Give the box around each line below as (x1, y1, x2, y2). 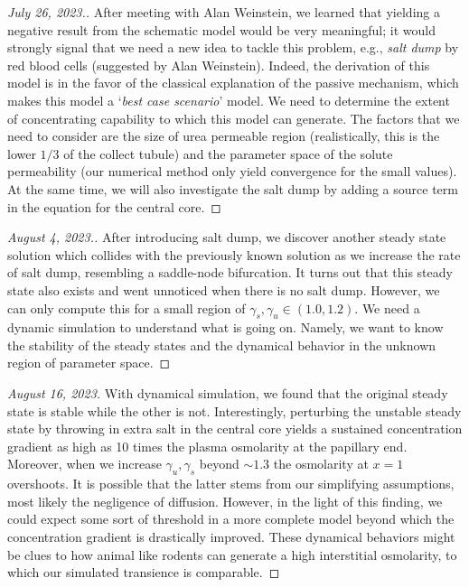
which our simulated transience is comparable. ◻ (7, 563, 280, 582)
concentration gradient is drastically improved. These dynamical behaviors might (7, 527, 455, 546)
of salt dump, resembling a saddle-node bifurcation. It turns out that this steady (7, 263, 453, 282)
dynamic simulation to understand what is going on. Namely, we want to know (7, 318, 444, 337)
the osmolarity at (273, 454, 369, 473)
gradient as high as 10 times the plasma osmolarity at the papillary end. (7, 436, 408, 455)
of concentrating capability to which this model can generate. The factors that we (7, 108, 460, 127)
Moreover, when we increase (7, 454, 162, 473)
